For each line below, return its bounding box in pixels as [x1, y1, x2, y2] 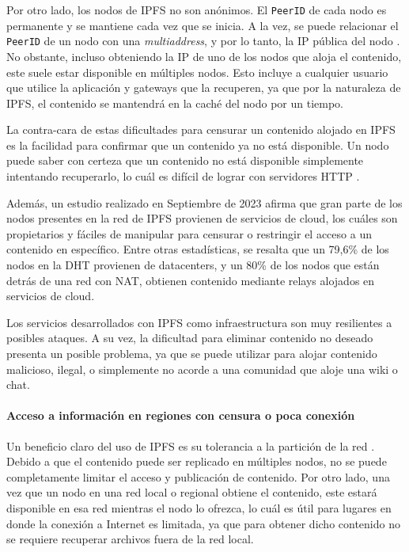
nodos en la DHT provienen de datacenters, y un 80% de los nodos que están [6, 257, 380, 273]
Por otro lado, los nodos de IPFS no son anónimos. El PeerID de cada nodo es [6, 2, 387, 17]
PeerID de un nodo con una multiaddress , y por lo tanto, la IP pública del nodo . [6, 32, 400, 49]
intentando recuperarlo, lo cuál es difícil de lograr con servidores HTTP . [6, 168, 360, 185]
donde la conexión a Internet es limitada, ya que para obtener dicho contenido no [6, 515, 400, 531]
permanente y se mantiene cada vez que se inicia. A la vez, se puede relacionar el [6, 17, 399, 33]
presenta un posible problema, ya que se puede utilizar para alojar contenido [6, 345, 377, 361]
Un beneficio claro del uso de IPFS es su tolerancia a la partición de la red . [6, 437, 375, 454]
